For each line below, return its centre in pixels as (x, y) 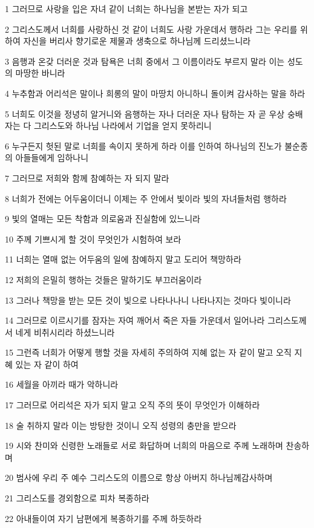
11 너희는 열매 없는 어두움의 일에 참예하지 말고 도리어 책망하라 (123, 259)
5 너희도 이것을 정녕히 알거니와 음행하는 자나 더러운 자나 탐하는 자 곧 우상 (145, 113)
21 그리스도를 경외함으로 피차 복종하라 (77, 498)
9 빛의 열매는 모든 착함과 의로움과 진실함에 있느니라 (103, 219)
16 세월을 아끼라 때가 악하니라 (62, 384)
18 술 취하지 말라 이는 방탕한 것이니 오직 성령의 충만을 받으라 (121, 425)
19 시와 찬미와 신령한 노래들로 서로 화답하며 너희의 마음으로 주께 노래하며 (144, 445)
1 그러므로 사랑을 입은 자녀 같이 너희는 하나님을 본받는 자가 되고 (126, 8)
